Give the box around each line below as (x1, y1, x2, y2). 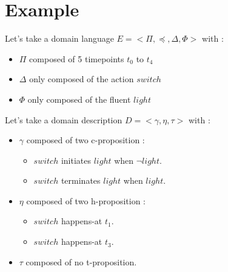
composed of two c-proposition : (26, 134, 145, 146)
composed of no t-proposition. (25, 255, 137, 268)
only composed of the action (29, 73, 134, 85)
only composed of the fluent (27, 92, 131, 105)
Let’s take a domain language (5, 32, 114, 45)
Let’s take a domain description (5, 113, 122, 126)
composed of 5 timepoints (29, 52, 124, 65)
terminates (61, 174, 101, 187)
